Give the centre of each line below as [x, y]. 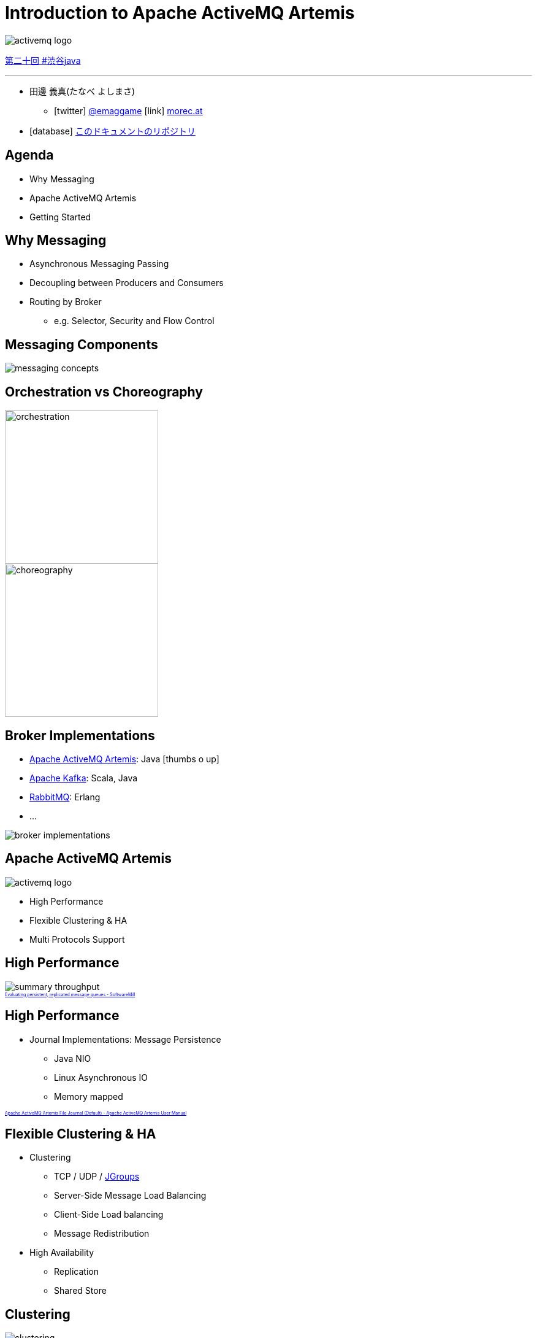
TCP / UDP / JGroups [97, 1177]
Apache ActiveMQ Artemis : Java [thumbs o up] [124, 759]
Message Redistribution [102, 1234]
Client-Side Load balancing [109, 1215]
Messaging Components [82, 344]
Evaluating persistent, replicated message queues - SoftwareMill [70, 994]
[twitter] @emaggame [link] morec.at [128, 110]
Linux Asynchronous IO [101, 1077]
